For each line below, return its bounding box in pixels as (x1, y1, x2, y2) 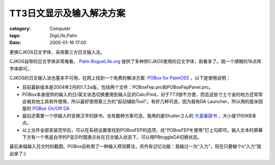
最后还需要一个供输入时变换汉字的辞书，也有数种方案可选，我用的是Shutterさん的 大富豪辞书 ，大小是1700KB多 (22, 113, 257, 119)
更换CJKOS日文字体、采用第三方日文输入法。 (9, 49, 105, 55)
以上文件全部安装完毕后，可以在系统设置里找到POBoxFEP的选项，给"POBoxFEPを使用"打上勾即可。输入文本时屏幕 (22, 127, 263, 133)
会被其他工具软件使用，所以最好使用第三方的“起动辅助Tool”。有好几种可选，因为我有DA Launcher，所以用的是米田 (22, 98, 263, 104)
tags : (9, 32, 21, 38)
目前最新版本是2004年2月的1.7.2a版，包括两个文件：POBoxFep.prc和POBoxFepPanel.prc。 (22, 84, 213, 90)
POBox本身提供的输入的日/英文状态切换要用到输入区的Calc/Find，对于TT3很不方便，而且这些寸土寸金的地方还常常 (22, 91, 263, 97)
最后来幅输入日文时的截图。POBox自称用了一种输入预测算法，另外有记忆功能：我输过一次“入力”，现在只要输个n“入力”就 (9, 143, 262, 150)
